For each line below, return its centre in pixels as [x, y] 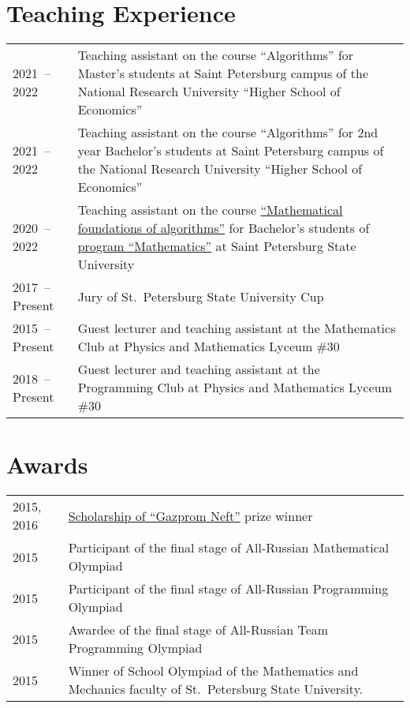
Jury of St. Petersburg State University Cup [201, 296]
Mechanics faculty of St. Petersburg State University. [216, 689]
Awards [47, 465]
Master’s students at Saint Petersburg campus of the [223, 73]
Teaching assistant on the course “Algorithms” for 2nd [228, 133]
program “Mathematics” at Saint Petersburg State [217, 246]
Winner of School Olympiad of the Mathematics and [213, 671]
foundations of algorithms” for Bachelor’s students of [224, 228]
